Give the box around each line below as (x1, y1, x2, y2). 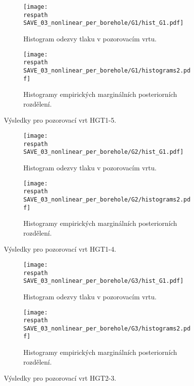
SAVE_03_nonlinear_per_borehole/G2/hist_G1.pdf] (23, 148, 184, 156)
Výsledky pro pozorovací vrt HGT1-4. (4, 244, 116, 254)
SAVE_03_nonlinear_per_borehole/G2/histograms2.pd (23, 196, 191, 203)
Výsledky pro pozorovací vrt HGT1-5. (4, 115, 116, 125)
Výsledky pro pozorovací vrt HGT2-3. (4, 373, 116, 383)
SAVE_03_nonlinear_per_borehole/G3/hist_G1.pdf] (23, 277, 184, 285)
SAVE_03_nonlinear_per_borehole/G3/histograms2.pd (23, 325, 191, 332)
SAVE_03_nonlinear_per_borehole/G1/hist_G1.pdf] (23, 19, 184, 27)
